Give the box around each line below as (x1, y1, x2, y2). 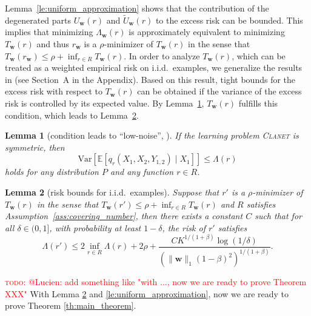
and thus (36, 38, 69, 50)
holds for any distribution (5, 165, 99, 178)
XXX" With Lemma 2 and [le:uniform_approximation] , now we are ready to (5, 287, 289, 300)
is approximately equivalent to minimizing (129, 25, 285, 38)
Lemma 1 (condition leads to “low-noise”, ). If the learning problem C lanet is (5, 129, 299, 142)
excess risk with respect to (5, 85, 102, 97)
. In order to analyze (124, 49, 200, 62)
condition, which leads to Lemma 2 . (5, 108, 139, 121)
